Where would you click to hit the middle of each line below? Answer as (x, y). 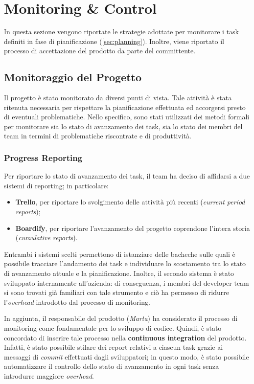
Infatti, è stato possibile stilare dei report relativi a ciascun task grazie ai (114, 347)
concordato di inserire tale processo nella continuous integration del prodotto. (125, 337)
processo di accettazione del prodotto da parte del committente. (100, 51)
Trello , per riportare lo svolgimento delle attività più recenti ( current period (130, 202)
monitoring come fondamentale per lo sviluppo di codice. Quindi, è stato (113, 328)
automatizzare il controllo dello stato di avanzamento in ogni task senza (112, 366)
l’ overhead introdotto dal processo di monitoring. (77, 302)
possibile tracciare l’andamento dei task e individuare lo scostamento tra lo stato (125, 263)
